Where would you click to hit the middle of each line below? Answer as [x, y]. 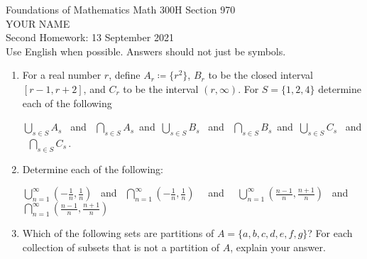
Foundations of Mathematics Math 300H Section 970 [121, 9]
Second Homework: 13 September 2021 [90, 37]
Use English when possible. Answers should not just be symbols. [146, 51]
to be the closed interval [261, 75]
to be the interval [161, 88]
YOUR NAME [38, 23]
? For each [330, 233]
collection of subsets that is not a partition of [121, 247]
